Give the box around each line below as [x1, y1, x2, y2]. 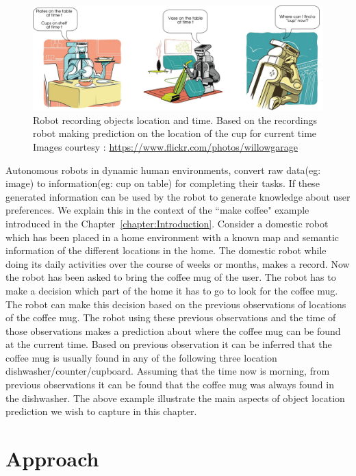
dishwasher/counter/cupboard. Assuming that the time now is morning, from [5, 364, 330, 378]
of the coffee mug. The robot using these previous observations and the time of [5, 310, 336, 325]
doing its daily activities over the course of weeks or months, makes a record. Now [5, 256, 350, 271]
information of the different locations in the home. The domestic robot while [5, 243, 327, 258]
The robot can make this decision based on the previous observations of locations [5, 297, 346, 311]
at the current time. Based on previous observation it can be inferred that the [5, 337, 332, 351]
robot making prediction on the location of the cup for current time [33, 126, 317, 140]
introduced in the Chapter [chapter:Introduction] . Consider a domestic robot [5, 216, 329, 230]
